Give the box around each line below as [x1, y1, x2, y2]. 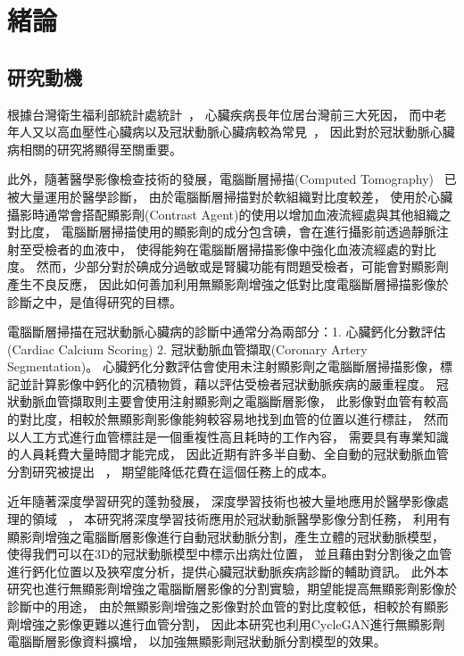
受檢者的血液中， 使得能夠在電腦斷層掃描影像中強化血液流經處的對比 [31, 239, 436, 258]
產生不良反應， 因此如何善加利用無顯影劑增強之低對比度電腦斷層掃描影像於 [7, 274, 449, 293]
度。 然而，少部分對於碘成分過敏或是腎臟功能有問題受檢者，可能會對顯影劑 [7, 257, 449, 276]
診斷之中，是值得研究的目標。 [7, 292, 182, 311]
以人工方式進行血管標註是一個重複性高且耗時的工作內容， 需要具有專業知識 [7, 427, 449, 445]
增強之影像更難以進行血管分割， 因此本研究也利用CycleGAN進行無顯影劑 [19, 614, 445, 633]
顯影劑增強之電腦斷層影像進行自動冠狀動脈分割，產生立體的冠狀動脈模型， [7, 527, 444, 545]
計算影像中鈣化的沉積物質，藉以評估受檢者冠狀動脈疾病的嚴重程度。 [31, 374, 432, 393]
